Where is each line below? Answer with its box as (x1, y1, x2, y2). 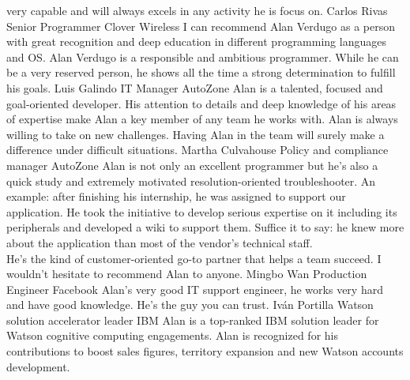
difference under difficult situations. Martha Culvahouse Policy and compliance (6, 141, 389, 158)
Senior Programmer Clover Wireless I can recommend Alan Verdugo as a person (6, 17, 396, 34)
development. (6, 358, 70, 374)
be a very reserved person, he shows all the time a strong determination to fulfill (6, 64, 396, 81)
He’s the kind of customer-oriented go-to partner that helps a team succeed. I (6, 250, 382, 266)
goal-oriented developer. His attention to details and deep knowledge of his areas (6, 95, 397, 111)
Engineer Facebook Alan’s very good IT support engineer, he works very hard (6, 280, 383, 297)
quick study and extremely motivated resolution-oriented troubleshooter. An (6, 172, 376, 189)
